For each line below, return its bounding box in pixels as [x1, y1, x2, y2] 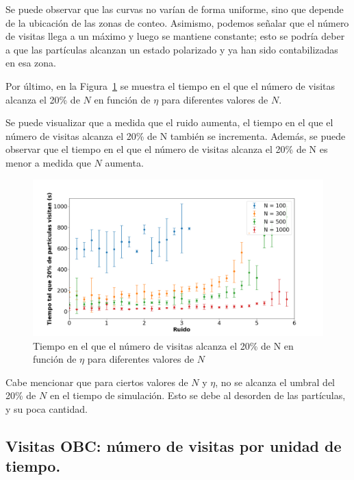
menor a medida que [5, 155, 91, 169]
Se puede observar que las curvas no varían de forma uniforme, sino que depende [5, 2, 344, 16]
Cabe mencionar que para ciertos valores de [5, 374, 188, 389]
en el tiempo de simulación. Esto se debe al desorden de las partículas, [49, 388, 346, 403]
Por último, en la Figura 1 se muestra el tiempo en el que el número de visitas [5, 78, 336, 93]
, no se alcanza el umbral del [215, 374, 335, 389]
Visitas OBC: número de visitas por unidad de [5, 435, 342, 457]
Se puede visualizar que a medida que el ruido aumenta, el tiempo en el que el [5, 115, 333, 130]
